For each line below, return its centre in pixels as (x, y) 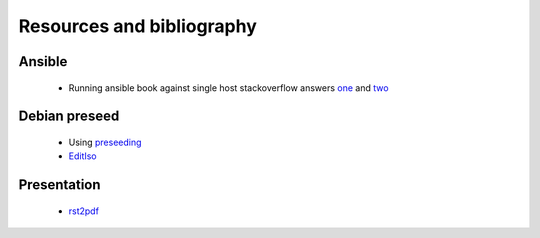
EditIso (82, 156)
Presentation (59, 185)
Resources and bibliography (137, 26)
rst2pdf (84, 211)
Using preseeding (105, 142)
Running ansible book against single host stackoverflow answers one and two (228, 87)
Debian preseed (69, 116)
